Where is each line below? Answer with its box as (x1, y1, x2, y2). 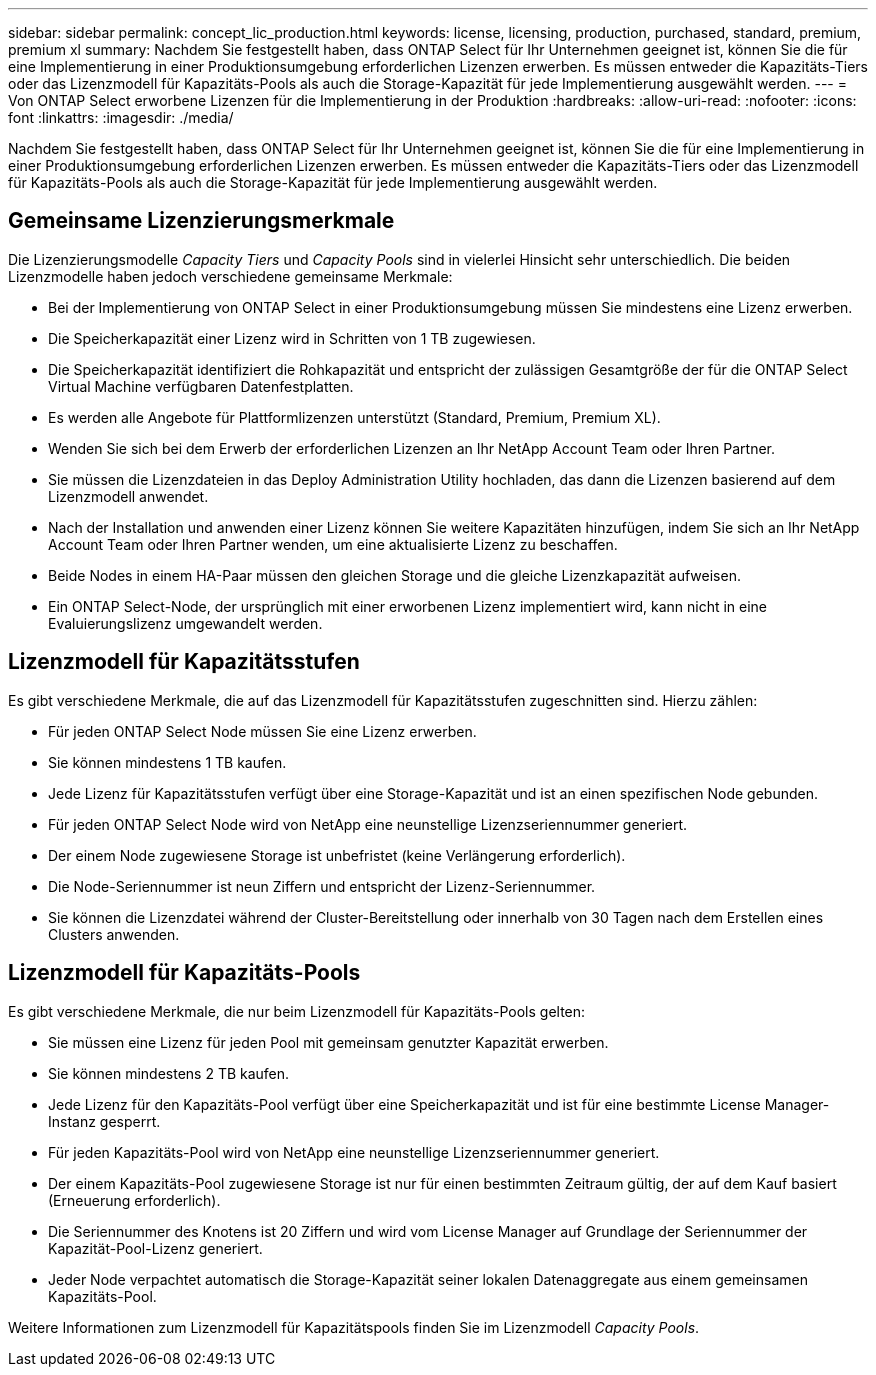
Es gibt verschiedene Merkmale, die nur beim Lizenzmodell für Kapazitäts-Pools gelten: (8, 1002, 586, 1020)
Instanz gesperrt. (48, 1112, 161, 1130)
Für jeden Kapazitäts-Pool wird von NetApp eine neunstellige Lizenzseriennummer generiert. (48, 1143, 660, 1161)
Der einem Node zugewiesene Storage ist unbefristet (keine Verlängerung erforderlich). (48, 846, 626, 864)
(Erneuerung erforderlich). (48, 1191, 221, 1209)
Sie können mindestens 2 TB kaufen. (48, 1064, 290, 1082)
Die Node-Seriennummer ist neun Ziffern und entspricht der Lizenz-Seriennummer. (48, 877, 596, 895)
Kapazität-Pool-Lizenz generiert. (48, 1239, 263, 1257)
